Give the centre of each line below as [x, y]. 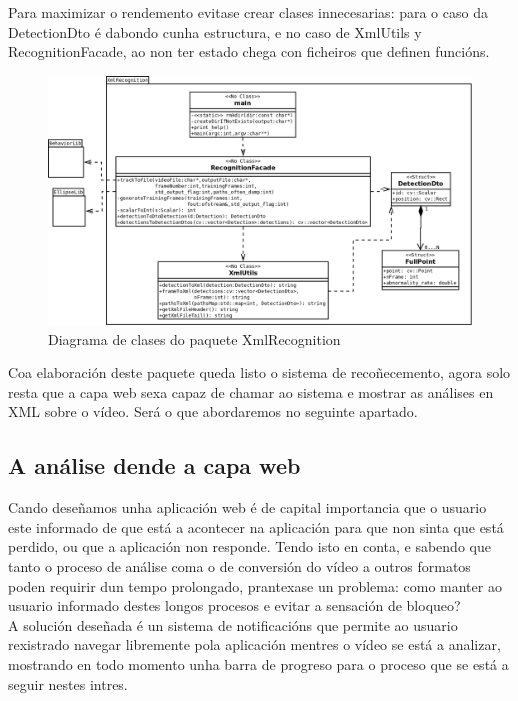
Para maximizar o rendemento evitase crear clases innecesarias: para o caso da [248, 12]
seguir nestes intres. [68, 683]
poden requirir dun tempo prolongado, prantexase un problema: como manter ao [255, 585]
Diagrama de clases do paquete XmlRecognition [194, 338]
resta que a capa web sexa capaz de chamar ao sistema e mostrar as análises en [251, 391]
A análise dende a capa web [154, 465]
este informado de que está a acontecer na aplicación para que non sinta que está [256, 526]
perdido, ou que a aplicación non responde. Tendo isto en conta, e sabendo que [249, 546]
